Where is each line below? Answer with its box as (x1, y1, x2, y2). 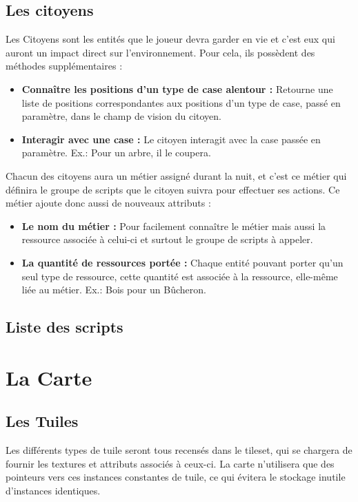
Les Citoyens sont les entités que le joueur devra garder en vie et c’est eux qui (6, 32, 335, 46)
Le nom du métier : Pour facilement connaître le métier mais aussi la (21, 218, 326, 233)
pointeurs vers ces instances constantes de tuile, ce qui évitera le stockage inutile (6, 470, 346, 484)
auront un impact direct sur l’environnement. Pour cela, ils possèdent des (6, 45, 315, 59)
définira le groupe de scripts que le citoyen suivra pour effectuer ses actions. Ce (6, 182, 340, 196)
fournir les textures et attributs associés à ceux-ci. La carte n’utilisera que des (6, 456, 335, 470)
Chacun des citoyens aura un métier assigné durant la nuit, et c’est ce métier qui (6, 168, 347, 182)
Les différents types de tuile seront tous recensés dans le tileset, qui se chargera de (6, 443, 352, 457)
